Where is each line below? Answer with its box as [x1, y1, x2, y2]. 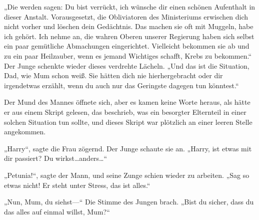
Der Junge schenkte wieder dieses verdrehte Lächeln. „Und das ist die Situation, [4, 60, 249, 71]
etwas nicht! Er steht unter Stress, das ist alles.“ [4, 179, 150, 190]
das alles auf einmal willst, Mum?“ [4, 206, 110, 216]
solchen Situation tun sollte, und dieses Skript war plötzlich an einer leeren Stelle [4, 116, 252, 127]
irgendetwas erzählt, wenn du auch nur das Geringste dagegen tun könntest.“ [4, 80, 239, 90]
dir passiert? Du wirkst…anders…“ [4, 153, 107, 163]
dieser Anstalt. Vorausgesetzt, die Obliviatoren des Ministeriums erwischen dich [4, 11, 248, 22]
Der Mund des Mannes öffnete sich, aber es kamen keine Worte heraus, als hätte [4, 97, 250, 107]
